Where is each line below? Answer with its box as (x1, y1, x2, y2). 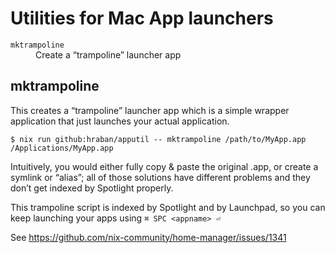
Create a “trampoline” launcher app (35, 48, 182, 61)
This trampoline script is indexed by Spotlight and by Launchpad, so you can (10, 201, 326, 213)
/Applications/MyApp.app (10, 143, 114, 153)
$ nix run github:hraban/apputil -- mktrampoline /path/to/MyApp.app (10, 134, 307, 144)
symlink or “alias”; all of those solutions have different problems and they (10, 171, 311, 183)
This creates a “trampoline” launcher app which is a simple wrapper (10, 104, 290, 116)
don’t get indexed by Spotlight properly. (10, 182, 174, 194)
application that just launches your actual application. (10, 115, 230, 127)
